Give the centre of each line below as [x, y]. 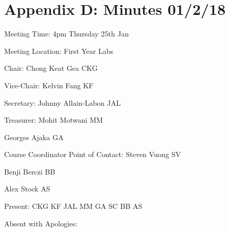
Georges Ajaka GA [34, 137]
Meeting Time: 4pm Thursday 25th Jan [67, 34]
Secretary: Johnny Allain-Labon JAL [63, 102]
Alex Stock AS [27, 189]
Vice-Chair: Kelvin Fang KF [49, 85]
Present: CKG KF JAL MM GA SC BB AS [73, 206]
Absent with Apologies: [41, 223]
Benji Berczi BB [30, 171]
